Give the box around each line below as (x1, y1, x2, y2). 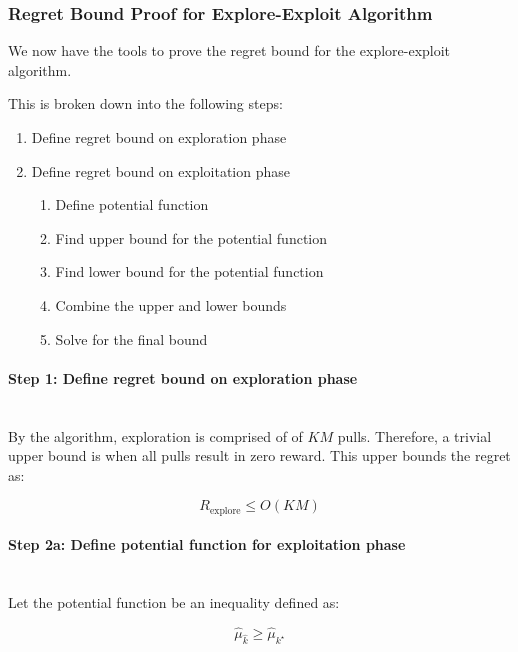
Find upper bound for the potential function (55, 227, 328, 248)
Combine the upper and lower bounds (55, 294, 287, 315)
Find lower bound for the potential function (55, 261, 324, 282)
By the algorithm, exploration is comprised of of (8, 425, 303, 446)
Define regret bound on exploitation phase (31, 160, 291, 181)
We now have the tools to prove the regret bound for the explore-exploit (8, 40, 451, 61)
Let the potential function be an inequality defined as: (8, 592, 340, 613)
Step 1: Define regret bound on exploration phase (8, 367, 358, 388)
